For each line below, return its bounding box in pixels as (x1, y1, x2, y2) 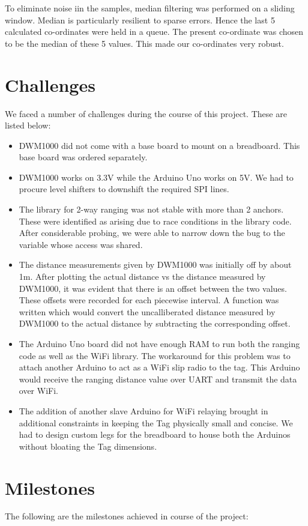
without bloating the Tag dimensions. (19, 440, 157, 452)
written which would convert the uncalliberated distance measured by (19, 305, 276, 318)
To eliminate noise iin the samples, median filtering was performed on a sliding (5, 2, 295, 14)
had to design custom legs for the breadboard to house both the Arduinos (19, 428, 291, 441)
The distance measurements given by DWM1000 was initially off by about (19, 258, 292, 271)
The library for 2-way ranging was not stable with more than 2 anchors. (19, 203, 284, 216)
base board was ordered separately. (19, 151, 148, 163)
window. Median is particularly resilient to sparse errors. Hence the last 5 (5, 13, 275, 26)
